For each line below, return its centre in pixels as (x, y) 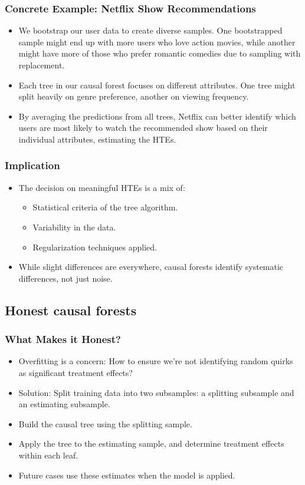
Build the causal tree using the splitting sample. (105, 423)
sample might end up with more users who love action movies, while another (157, 42)
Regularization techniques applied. (95, 247)
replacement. (42, 65)
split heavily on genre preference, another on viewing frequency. (134, 96)
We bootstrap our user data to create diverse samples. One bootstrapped (150, 30)
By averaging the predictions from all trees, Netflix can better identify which (157, 116)
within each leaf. (48, 455)
